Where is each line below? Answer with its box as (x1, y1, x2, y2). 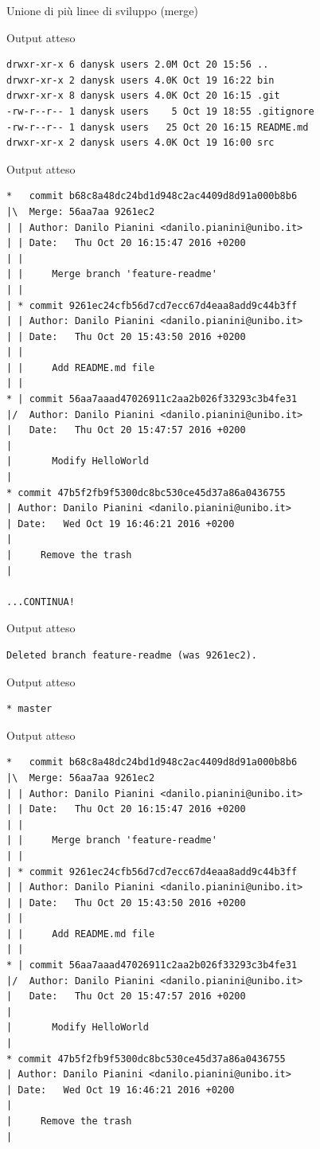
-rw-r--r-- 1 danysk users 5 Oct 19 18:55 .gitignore (6, 105, 314, 117)
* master (6, 703, 53, 715)
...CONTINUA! (6, 596, 75, 608)
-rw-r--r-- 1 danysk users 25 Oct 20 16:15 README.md (6, 121, 309, 133)
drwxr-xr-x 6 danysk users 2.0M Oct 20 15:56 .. (6, 59, 269, 71)
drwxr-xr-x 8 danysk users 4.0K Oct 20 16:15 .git (6, 90, 280, 102)
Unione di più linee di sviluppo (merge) (6, 2, 198, 18)
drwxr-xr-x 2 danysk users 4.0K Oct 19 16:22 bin (6, 74, 275, 86)
